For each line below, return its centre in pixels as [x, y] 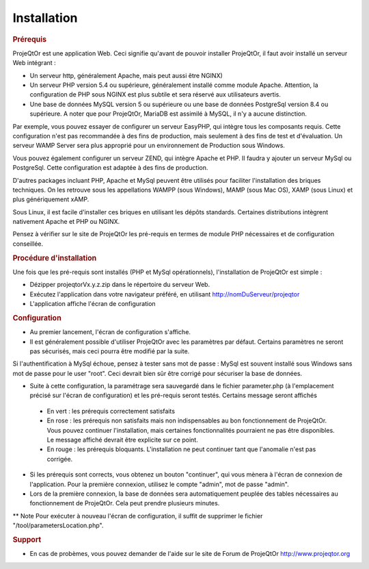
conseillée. [28, 244]
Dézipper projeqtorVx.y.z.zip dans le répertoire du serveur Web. [120, 285]
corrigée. [60, 459]
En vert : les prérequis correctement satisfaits [111, 411]
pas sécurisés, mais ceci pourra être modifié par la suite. [110, 351]
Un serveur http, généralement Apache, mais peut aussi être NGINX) [126, 75]
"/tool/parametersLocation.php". [58, 526]
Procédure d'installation [55, 258]
